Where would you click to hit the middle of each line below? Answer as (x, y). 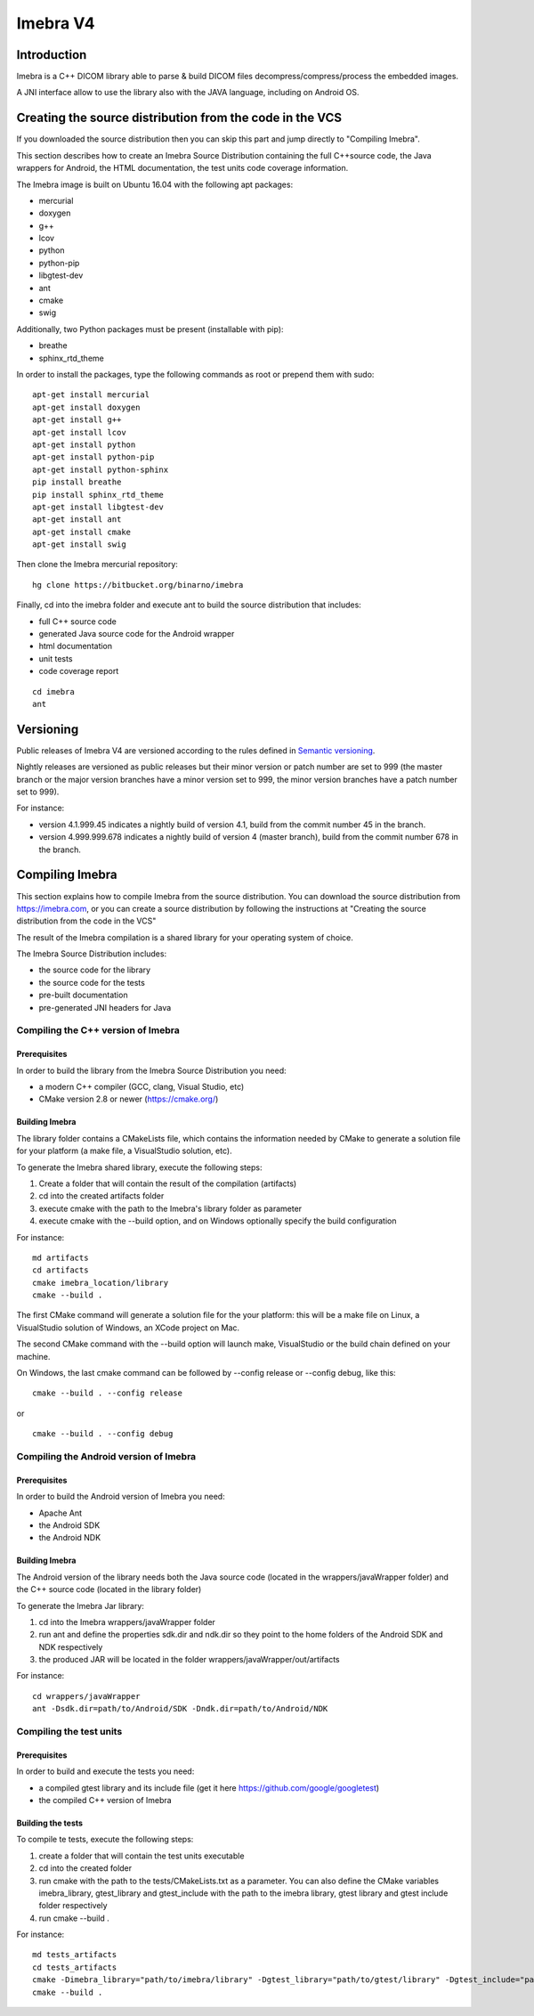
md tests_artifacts (75, 1955)
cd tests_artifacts (75, 1967)
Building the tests (50, 1823)
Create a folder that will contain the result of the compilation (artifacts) (168, 1183)
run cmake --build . (74, 1918)
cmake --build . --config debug (103, 1434)
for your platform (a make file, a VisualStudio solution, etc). (124, 1151)
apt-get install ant (77, 520)
